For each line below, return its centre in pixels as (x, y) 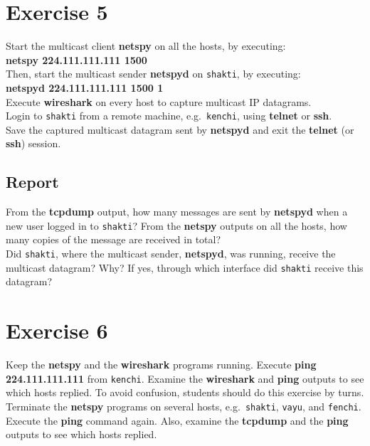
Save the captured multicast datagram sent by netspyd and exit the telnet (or (180, 129)
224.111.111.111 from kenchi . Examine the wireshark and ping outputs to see (185, 378)
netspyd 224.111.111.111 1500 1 (85, 87)
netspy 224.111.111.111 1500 (76, 59)
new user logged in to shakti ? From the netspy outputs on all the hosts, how (176, 225)
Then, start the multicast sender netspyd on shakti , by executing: (153, 74)
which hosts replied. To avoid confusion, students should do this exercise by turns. (185, 392)
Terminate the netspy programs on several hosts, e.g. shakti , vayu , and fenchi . (184, 406)
